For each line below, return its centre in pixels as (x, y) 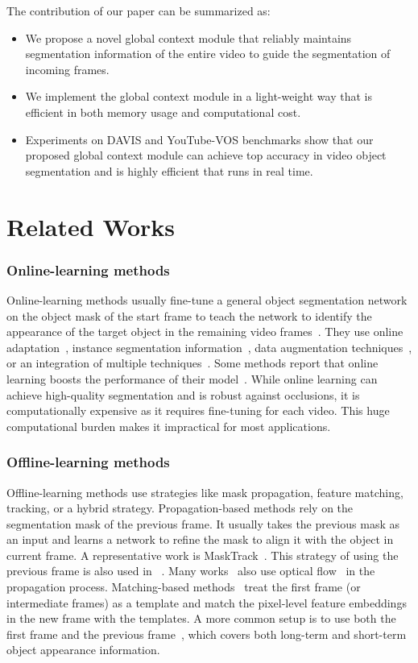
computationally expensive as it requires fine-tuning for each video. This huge (198, 410)
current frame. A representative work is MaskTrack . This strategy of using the (203, 555)
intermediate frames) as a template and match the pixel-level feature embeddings (207, 602)
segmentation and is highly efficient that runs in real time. (169, 170)
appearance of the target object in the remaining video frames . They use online (205, 331)
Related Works (91, 226)
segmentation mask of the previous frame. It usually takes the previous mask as (203, 523)
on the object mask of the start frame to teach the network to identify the (189, 315)
